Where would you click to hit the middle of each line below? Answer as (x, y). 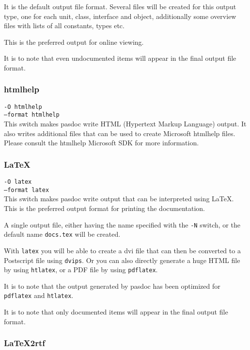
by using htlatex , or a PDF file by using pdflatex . (81, 270)
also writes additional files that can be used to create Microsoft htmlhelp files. (120, 133)
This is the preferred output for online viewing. (74, 42)
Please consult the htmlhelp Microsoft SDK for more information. (102, 143)
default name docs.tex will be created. (62, 234)
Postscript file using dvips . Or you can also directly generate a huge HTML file (122, 260)
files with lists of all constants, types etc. (64, 26)
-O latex (18, 182)
